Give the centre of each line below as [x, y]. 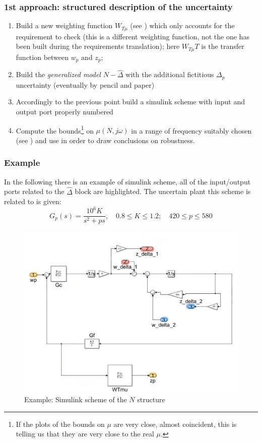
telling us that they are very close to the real [85, 434]
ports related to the [34, 191]
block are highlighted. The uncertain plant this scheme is [163, 191]
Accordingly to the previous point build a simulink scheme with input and [130, 102]
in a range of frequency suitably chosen [191, 130]
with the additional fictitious [170, 74]
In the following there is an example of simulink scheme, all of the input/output [127, 181]
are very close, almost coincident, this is [175, 424]
